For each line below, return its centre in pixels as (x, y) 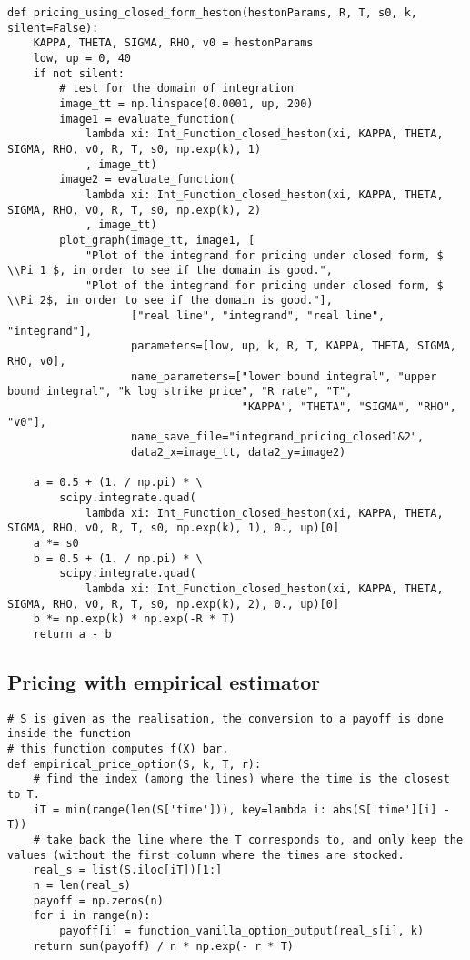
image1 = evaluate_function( (147, 119)
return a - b (72, 634)
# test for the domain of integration (176, 89)
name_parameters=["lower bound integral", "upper (284, 376)
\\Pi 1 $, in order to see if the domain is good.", (170, 271)
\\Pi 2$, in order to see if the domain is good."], (170, 301)
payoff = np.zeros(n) (98, 900)
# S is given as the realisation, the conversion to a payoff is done (225, 718)
